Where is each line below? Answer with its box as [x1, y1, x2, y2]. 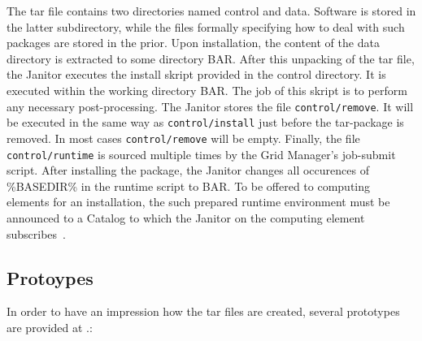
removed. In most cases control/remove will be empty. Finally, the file [7, 129, 360, 146]
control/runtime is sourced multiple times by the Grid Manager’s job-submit [7, 145, 396, 162]
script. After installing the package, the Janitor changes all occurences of [7, 162, 369, 179]
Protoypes [7, 265, 94, 290]
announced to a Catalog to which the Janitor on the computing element [7, 209, 365, 226]
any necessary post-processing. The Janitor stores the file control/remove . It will [7, 97, 414, 114]
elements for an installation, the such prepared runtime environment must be [7, 193, 390, 210]
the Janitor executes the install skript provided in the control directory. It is [7, 66, 386, 83]
